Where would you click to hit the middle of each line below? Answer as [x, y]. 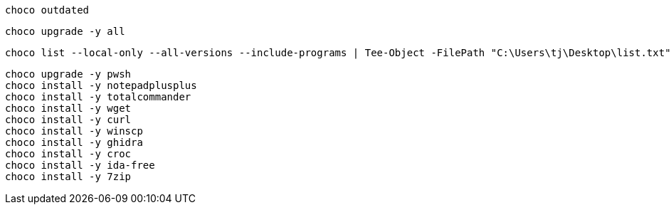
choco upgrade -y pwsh [68, 74]
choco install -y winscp [74, 131]
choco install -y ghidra [74, 142]
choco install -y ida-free [80, 165]
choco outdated [47, 10]
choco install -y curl [68, 120]
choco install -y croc [68, 154]
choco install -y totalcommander [98, 97]
